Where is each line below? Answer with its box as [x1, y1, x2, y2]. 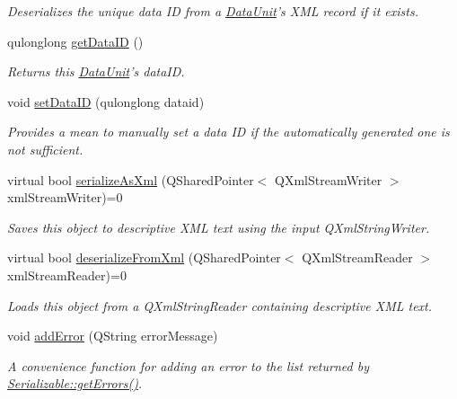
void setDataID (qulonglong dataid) [7, 92, 205, 111]
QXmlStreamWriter [275, 170, 382, 189]
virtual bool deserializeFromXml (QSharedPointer [7, 248, 281, 267]
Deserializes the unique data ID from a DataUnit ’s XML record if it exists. [7, 2, 418, 20]
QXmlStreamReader [302, 248, 413, 267]
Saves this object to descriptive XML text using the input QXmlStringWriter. [7, 217, 430, 236]
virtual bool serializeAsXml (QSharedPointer [7, 170, 254, 189]
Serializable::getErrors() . [7, 374, 143, 393]
